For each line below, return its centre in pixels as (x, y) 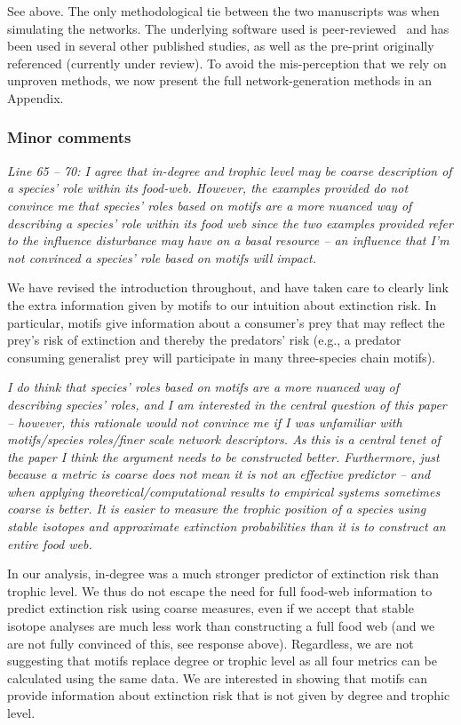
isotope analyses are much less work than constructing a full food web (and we (221, 626)
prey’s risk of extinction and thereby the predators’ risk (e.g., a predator (204, 340)
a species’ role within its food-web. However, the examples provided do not (208, 188)
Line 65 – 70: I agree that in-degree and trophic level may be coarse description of (230, 170)
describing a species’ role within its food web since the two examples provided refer (230, 223)
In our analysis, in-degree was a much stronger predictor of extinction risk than (223, 574)
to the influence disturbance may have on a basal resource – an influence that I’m (228, 240)
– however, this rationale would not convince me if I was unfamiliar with (205, 422)
